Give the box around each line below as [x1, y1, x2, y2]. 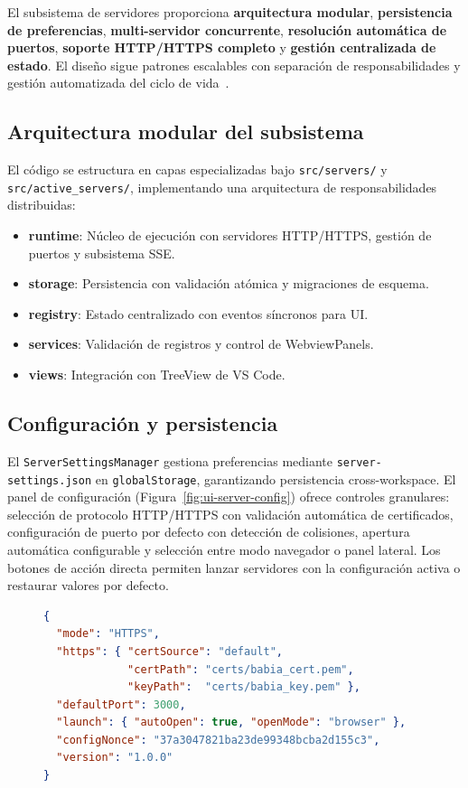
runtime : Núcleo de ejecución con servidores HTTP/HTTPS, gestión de [28, 226, 432, 245]
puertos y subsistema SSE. [28, 243, 175, 262]
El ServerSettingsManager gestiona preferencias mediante [7, 451, 332, 470]
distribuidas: [7, 195, 76, 214]
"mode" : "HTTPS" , [56, 627, 160, 641]
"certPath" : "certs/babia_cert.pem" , [127, 662, 354, 676]
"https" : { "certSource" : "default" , [56, 644, 283, 658]
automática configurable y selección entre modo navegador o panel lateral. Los [7, 539, 441, 558]
